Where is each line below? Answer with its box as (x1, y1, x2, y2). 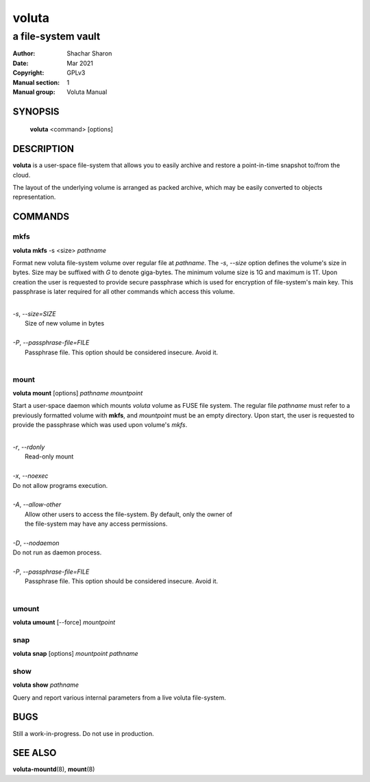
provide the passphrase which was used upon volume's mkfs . (12, 421, 188, 429)
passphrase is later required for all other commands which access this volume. (12, 288, 236, 296)
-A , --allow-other (12, 500, 62, 509)
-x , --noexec (12, 472, 49, 480)
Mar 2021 (66, 59, 94, 67)
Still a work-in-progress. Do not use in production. (12, 729, 154, 737)
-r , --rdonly (12, 443, 45, 451)
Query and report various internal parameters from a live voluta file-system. (12, 693, 226, 702)
